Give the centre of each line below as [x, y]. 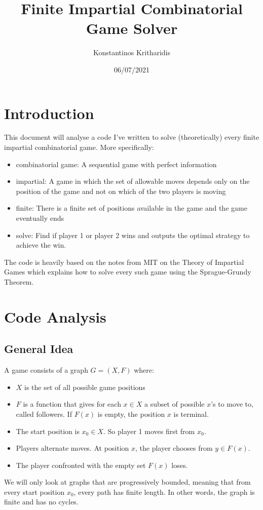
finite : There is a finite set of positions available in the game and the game [131, 208]
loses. [180, 465]
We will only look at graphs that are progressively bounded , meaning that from [127, 482]
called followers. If [44, 414]
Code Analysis [55, 316]
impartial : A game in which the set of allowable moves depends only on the [133, 181]
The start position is [48, 431]
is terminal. [191, 414]
